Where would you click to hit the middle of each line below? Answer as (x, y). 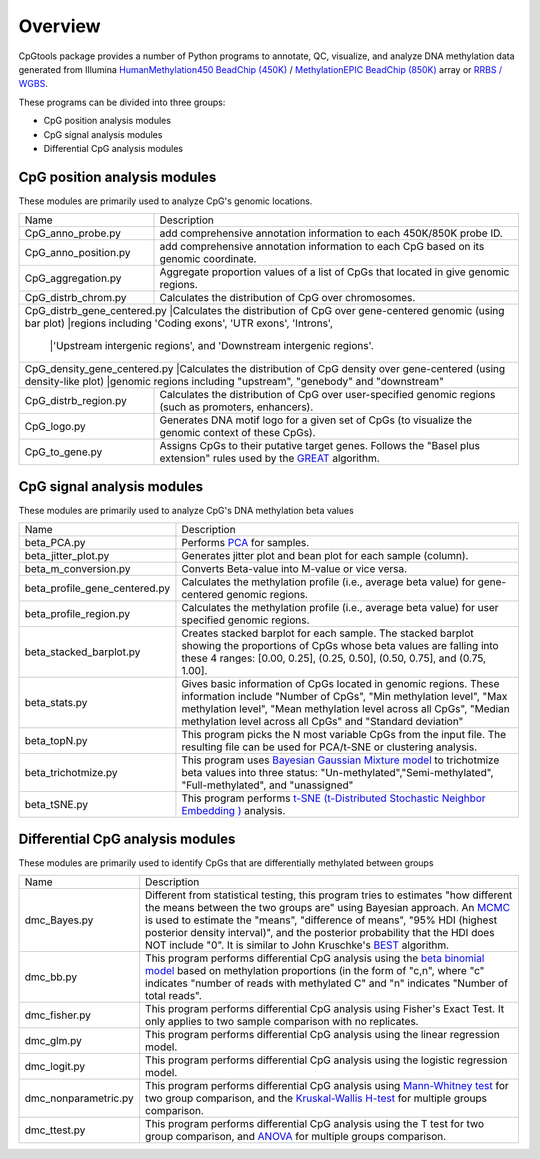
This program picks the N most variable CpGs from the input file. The (344, 735)
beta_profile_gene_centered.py (97, 588)
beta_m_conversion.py (77, 569)
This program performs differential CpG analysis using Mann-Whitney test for (327, 1085)
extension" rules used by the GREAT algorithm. (269, 458)
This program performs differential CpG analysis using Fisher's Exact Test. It (325, 1008)
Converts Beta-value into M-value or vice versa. (294, 569)
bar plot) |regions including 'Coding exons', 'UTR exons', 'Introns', (179, 323)
